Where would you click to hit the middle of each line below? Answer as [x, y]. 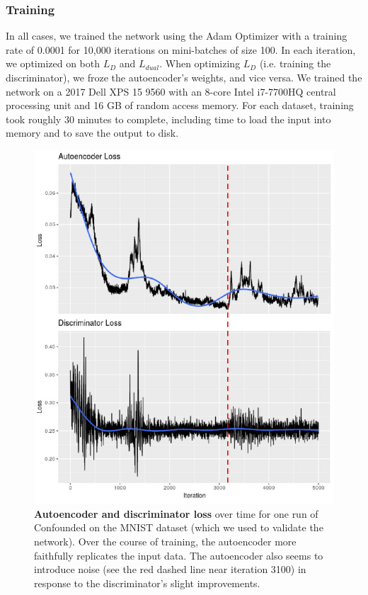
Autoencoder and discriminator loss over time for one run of [176, 513]
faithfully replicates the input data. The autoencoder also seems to [179, 555]
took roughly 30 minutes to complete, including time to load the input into [168, 119]
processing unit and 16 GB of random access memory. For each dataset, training [180, 105]
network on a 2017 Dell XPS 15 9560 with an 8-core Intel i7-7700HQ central [171, 91]
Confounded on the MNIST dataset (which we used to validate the [179, 527]
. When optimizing [200, 63]
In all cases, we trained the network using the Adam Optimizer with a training [177, 36]
